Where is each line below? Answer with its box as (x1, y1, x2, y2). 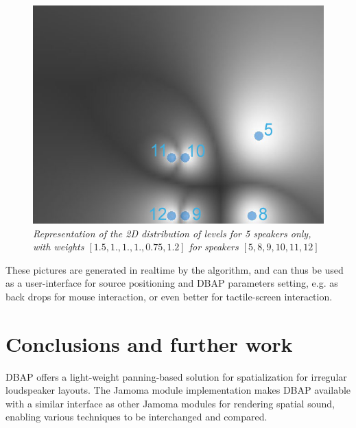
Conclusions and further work (5, 329, 293, 357)
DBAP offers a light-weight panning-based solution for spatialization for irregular (5, 369, 347, 383)
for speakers (189, 239, 239, 254)
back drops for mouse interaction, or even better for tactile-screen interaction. (5, 289, 333, 303)
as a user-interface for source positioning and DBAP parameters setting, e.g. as (5, 276, 338, 290)
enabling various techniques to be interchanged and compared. (5, 409, 268, 424)
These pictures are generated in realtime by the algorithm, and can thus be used (5, 262, 344, 276)
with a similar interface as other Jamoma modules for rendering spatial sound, (5, 396, 335, 410)
